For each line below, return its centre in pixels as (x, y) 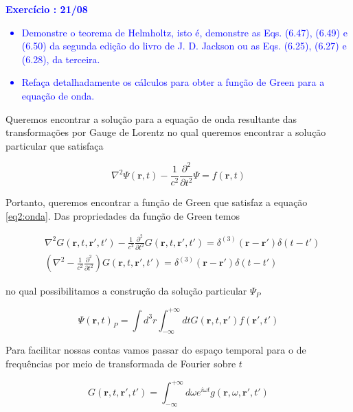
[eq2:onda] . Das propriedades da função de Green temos (123, 215)
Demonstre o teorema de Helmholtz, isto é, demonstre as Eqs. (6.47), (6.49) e (184, 32)
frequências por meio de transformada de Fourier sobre (121, 363)
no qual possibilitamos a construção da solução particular (126, 291)
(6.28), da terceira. (61, 59)
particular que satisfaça (55, 145)
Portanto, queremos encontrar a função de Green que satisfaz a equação (157, 202)
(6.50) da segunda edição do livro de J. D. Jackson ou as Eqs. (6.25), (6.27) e (184, 46)
